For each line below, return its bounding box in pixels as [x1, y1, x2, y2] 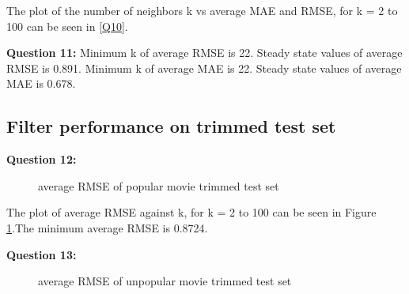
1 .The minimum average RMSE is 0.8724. [6, 219, 208, 236]
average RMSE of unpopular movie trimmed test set [38, 273, 292, 289]
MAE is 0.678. [6, 75, 76, 92]
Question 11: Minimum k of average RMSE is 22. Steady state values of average [6, 44, 403, 61]
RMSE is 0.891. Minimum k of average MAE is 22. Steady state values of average [6, 59, 402, 76]
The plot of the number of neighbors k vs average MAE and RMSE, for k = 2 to [6, 2, 398, 18]
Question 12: [6, 151, 77, 168]
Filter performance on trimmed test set [6, 114, 336, 138]
